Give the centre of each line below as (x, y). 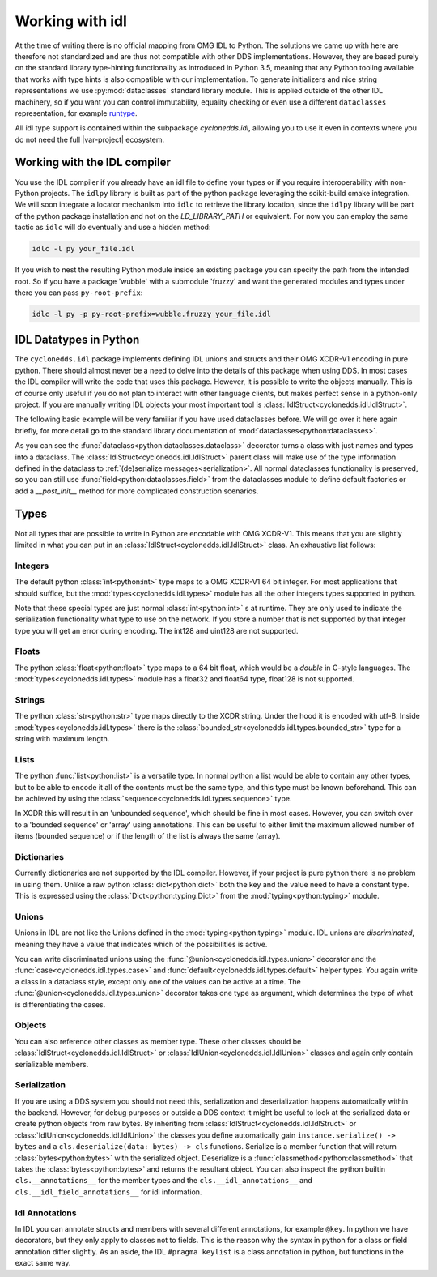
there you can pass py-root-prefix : (79, 293)
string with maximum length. (62, 739)
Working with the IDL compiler (93, 162)
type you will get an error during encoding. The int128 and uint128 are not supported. (157, 630)
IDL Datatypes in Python (77, 340)
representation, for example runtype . (76, 113)
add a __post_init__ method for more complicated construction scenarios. (137, 491)
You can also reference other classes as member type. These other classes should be (158, 1041)
